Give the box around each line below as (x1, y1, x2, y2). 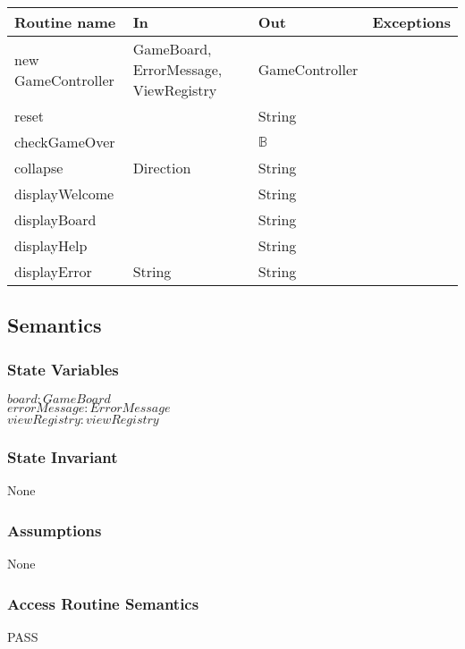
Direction (132, 157, 191, 178)
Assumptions (7, 518, 102, 541)
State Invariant (7, 445, 118, 468)
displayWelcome (14, 183, 114, 204)
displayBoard (14, 209, 97, 230)
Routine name (14, 12, 116, 32)
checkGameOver (14, 131, 115, 152)
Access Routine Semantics (7, 592, 199, 614)
